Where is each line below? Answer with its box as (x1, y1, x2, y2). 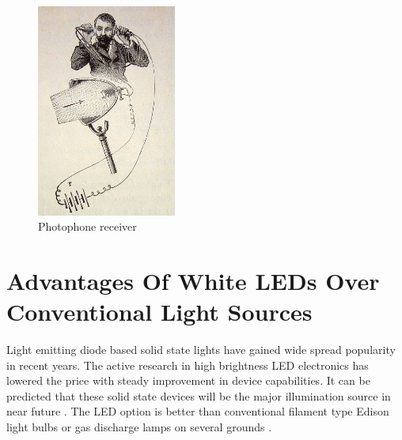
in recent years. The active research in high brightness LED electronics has (6, 356, 369, 373)
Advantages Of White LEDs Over (6, 264, 380, 296)
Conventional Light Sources (6, 295, 313, 328)
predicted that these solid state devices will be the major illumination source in (6, 387, 391, 404)
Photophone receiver (38, 218, 137, 235)
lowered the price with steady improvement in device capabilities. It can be (6, 372, 370, 389)
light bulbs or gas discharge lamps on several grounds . (6, 419, 272, 435)
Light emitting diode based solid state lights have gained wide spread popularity (6, 341, 396, 358)
